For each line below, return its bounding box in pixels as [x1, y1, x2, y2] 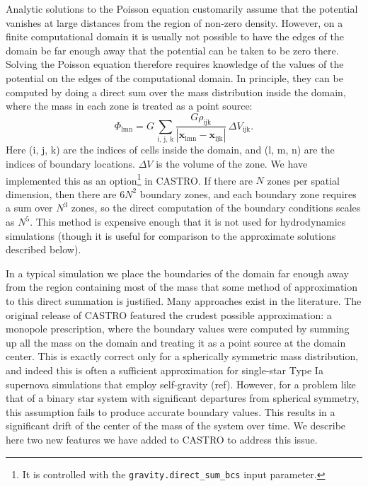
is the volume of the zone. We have [156, 156, 308, 171]
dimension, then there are [6, 186, 117, 201]
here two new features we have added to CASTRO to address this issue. [6, 432, 318, 446]
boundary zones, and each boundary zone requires [139, 186, 357, 201]
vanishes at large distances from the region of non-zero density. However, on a [6, 15, 343, 30]
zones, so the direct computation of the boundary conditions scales [71, 200, 361, 215]
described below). [6, 242, 81, 257]
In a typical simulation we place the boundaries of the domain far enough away [6, 265, 349, 280]
